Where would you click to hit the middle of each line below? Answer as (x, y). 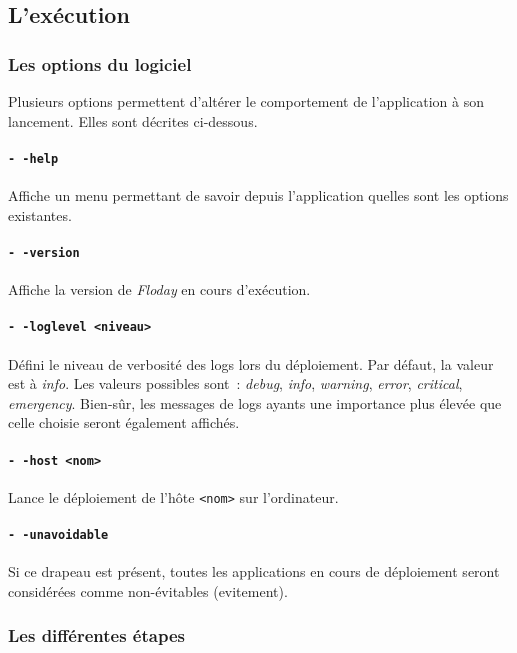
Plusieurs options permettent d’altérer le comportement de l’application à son (246, 101)
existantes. (40, 214)
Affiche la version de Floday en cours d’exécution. (159, 289)
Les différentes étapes (96, 635)
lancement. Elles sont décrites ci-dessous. (133, 120)
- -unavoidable (58, 535)
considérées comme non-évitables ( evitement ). (148, 590)
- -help (33, 158)
